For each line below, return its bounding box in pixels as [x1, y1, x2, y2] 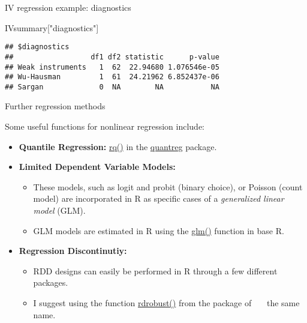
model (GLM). [33, 204, 86, 217]
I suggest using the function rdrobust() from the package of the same [33, 297, 300, 309]
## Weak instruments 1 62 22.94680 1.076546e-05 [5, 62, 219, 71]
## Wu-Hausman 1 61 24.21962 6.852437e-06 [5, 73, 219, 82]
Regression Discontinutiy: [19, 244, 127, 257]
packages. [33, 276, 68, 289]
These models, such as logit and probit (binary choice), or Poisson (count [33, 180, 303, 193]
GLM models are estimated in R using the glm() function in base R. [33, 224, 284, 237]
